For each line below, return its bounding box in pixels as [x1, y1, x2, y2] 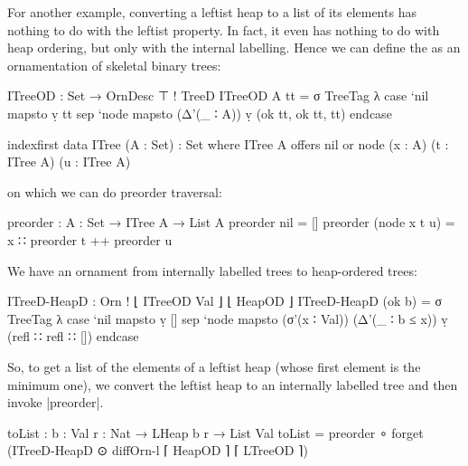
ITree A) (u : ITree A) [7, 152, 131, 171]
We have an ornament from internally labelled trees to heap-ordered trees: [7, 261, 417, 280]
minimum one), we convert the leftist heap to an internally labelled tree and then [7, 375, 458, 394]
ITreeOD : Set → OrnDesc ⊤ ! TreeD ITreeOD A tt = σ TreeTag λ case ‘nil [7, 86, 429, 105]
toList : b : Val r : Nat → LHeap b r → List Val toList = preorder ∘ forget [7, 423, 424, 442]
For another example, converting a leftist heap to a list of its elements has [7, 3, 417, 21]
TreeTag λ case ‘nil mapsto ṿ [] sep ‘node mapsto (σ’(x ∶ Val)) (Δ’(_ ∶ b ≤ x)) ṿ [7, 309, 448, 328]
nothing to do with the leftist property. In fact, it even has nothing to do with [7, 20, 440, 39]
